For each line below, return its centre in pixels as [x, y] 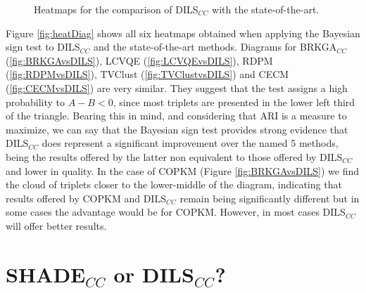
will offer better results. [56, 225]
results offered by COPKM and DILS [86, 198]
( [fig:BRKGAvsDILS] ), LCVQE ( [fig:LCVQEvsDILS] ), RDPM [139, 60]
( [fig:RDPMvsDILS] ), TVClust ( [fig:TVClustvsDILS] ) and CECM [147, 74]
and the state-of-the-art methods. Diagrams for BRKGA [215, 47]
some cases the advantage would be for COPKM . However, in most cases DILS [176, 212]
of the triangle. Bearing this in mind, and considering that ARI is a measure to [176, 116]
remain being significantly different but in [270, 198]
